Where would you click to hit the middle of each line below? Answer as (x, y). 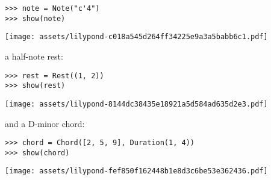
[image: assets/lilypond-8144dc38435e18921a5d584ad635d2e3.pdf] (136, 104)
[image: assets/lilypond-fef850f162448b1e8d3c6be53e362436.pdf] (136, 171)
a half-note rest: (34, 56)
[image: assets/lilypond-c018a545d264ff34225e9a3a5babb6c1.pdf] (136, 37)
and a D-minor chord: (45, 123)
